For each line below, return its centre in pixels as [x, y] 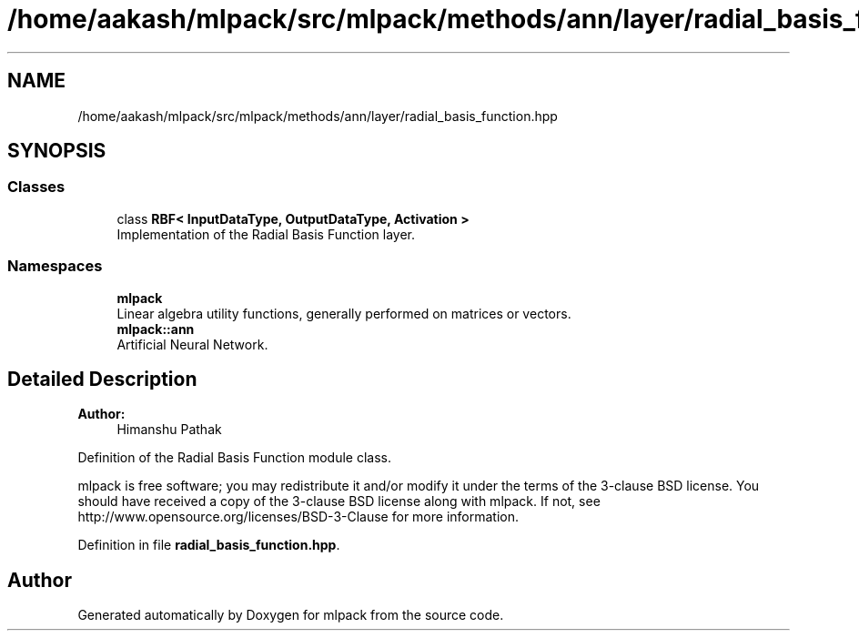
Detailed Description [102, 379]
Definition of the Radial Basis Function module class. [234, 458]
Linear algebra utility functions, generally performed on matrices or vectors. [344, 313]
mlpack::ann [156, 329]
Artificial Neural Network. [192, 344]
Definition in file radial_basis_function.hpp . [209, 545]
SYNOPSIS [57, 151]
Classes [36, 187]
